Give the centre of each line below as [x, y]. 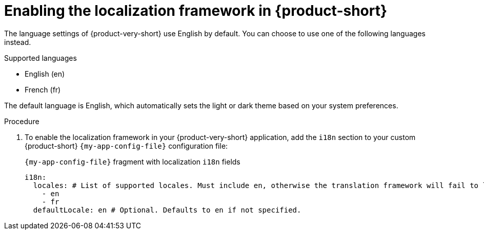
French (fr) [43, 89]
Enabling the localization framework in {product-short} [196, 11]
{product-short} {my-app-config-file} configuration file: [126, 146]
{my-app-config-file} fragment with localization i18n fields [133, 161]
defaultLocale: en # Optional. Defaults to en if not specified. [167, 210]
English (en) [45, 74]
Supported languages [41, 58]
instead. [18, 42]
